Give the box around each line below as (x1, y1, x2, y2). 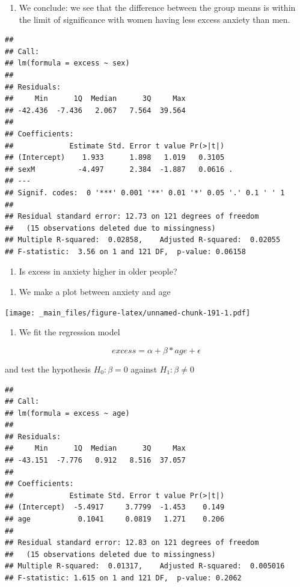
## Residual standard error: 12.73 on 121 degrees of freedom (5, 212, 259, 221)
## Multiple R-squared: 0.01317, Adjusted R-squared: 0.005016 (5, 562, 285, 571)
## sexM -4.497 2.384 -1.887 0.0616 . (5, 165, 233, 174)
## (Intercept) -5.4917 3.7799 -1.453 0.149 (5, 503, 225, 512)
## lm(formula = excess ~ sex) (5, 59, 130, 68)
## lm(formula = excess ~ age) (5, 409, 130, 418)
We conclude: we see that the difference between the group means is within (19, 1, 296, 13)
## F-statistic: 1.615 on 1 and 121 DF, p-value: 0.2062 (5, 574, 242, 582)
